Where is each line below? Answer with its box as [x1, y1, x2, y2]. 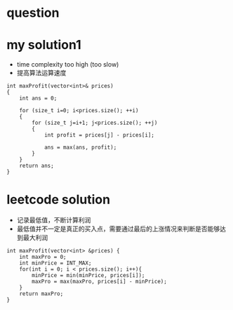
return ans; [19, 163, 54, 170]
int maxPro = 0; [19, 254, 67, 261]
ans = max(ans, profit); [44, 144, 117, 151]
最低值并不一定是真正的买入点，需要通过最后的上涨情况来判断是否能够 [16, 224, 220, 233]
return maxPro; [19, 290, 64, 297]
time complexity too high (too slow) [16, 60, 119, 69]
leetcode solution [6, 191, 110, 208]
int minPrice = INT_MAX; [19, 260, 92, 267]
